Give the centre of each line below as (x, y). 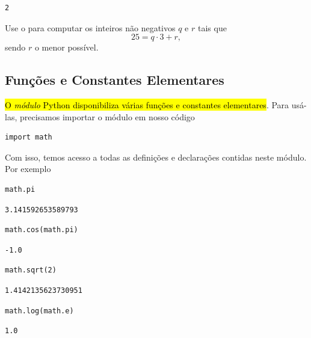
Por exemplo (28, 169)
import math (29, 137)
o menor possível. (66, 47)
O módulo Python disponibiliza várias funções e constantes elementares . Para (147, 104)
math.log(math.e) (39, 311)
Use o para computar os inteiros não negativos (90, 27)
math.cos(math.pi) (42, 230)
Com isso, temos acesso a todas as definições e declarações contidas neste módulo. (156, 157)
